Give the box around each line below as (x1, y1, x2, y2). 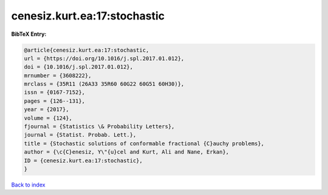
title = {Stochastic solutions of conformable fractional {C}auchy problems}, (24, 140, 264, 147)
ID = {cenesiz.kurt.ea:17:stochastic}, (24, 157, 143, 164)
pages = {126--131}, (24, 97, 85, 104)
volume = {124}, (24, 114, 73, 121)
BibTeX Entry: (11, 30, 47, 38)
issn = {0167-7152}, (24, 89, 85, 96)
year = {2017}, (24, 106, 69, 113)
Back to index (11, 181, 46, 188)
